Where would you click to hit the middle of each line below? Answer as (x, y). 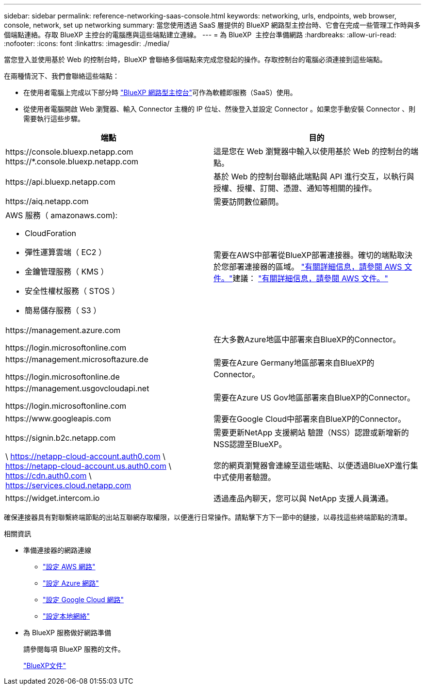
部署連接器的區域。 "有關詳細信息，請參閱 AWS (316, 267)
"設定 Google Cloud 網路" (83, 600)
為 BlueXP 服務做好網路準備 (67, 633)
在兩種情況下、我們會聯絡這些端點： (62, 76)
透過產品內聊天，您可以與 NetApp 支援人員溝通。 (303, 498)
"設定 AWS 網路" (69, 567)
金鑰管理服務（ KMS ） (67, 272)
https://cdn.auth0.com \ (49, 476)
